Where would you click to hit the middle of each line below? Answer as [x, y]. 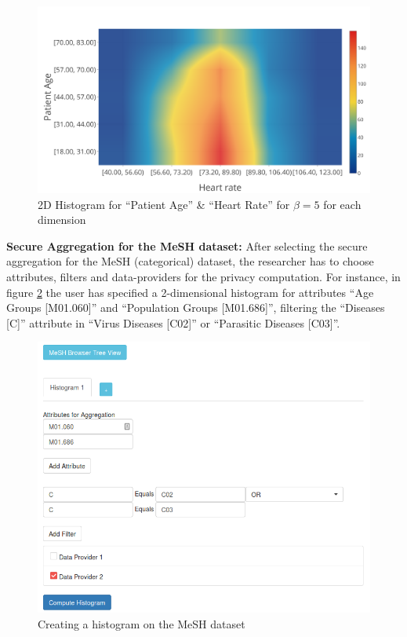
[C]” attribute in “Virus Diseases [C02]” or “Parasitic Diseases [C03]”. [173, 322]
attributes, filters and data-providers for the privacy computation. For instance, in [203, 277]
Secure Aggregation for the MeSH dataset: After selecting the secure [187, 245]
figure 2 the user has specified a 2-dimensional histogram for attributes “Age [190, 292]
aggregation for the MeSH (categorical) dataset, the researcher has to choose [190, 261]
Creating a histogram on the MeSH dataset [142, 623]
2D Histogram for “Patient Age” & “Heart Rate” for [164, 204]
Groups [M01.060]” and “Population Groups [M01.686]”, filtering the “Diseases [196, 308]
